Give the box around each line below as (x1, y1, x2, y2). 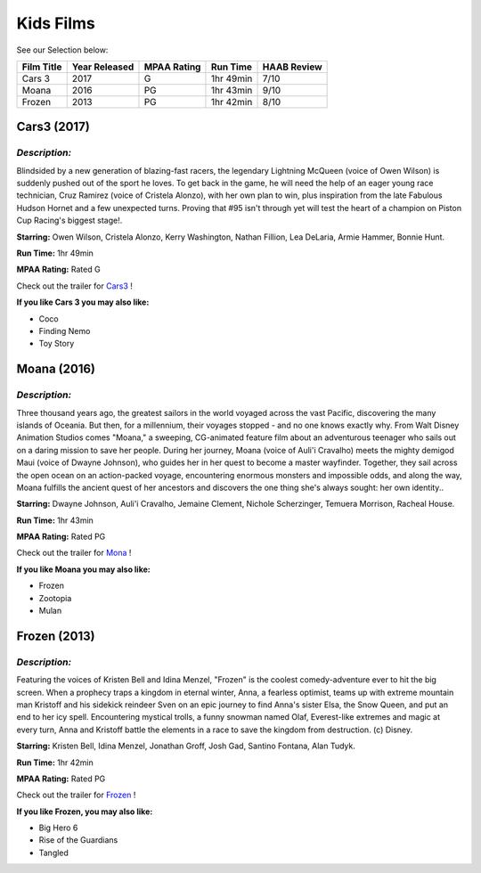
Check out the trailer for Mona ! (16, 548, 132, 559)
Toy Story (38, 339, 75, 349)
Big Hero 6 (38, 822, 78, 833)
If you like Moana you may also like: (16, 564, 151, 575)
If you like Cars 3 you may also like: (16, 297, 150, 307)
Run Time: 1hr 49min (16, 248, 94, 258)
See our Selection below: (16, 45, 109, 55)
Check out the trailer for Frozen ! (16, 789, 136, 801)
